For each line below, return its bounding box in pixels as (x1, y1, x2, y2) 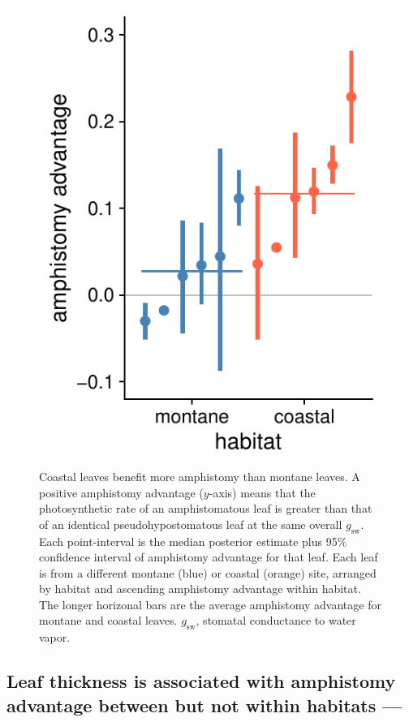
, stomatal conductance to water (196, 612, 356, 629)
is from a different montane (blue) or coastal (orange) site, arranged (39, 564, 377, 581)
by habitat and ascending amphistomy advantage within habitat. (39, 580, 361, 597)
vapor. (39, 629, 71, 646)
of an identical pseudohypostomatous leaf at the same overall (39, 515, 342, 532)
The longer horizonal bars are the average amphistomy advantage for (39, 595, 381, 612)
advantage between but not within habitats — (6, 692, 403, 717)
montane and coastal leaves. (39, 612, 178, 629)
